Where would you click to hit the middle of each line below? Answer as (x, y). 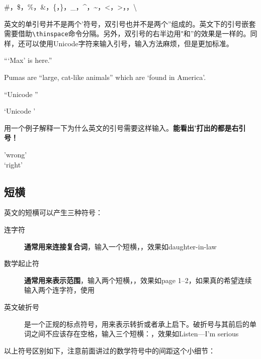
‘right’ (14, 164)
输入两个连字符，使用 (59, 290)
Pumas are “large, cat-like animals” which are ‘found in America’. (105, 77)
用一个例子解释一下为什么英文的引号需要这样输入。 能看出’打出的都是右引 (125, 127)
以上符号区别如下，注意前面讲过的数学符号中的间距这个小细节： (110, 350)
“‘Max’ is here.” (28, 60)
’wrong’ (16, 154)
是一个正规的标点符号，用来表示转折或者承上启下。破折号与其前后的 (137, 324)
